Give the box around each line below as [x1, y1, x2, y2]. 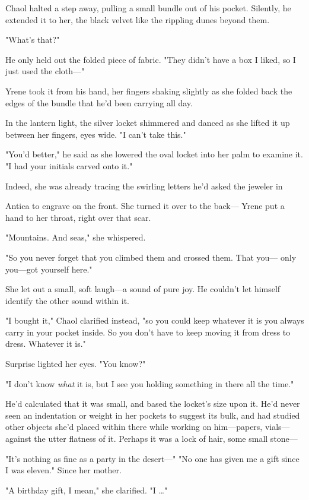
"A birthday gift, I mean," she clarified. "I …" [5, 483, 168, 496]
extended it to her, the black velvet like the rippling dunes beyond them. [5, 13, 270, 26]
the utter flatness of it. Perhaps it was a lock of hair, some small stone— [34, 432, 298, 445]
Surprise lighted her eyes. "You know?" [5, 357, 146, 370]
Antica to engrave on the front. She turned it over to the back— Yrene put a [5, 200, 285, 212]
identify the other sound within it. [5, 294, 129, 306]
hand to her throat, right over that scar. [5, 211, 151, 223]
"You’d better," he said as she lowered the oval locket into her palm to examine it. [5, 148, 303, 160]
